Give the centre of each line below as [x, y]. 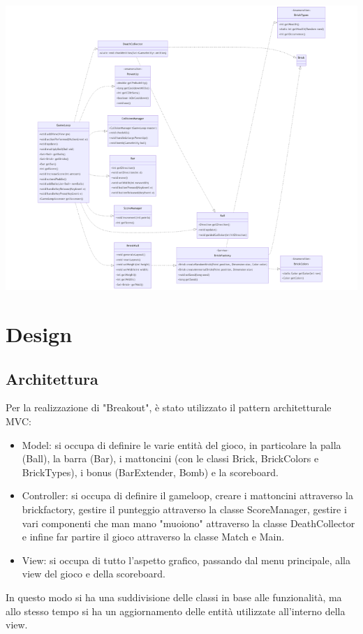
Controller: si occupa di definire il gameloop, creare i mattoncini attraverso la [187, 495]
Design [39, 334]
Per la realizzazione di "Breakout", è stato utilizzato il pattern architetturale [169, 407]
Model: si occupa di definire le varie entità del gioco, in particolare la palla [181, 444]
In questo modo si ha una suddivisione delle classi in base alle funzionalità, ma [174, 597]
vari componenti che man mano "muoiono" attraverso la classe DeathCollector [188, 523]
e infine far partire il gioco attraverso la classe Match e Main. [153, 537]
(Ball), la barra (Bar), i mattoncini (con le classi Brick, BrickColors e [170, 458]
